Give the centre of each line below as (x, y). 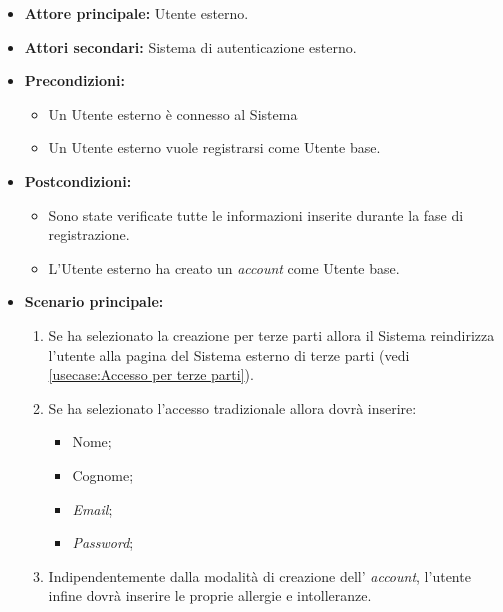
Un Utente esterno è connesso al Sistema (173, 113)
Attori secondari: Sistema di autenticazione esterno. (190, 46)
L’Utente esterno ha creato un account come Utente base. (224, 267)
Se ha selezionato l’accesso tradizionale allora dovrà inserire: (232, 407)
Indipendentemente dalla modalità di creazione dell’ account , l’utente (259, 575)
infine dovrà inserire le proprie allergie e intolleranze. (210, 595)
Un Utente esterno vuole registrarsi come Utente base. (214, 147)
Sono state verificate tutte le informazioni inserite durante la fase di (256, 214)
